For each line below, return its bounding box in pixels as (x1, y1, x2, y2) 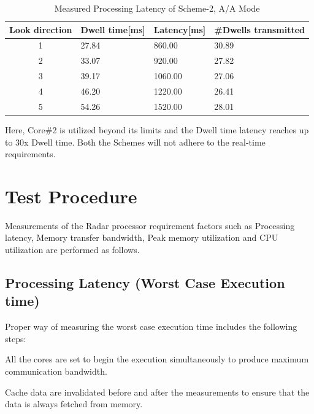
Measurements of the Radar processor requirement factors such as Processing (5, 219, 295, 232)
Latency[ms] (153, 23, 206, 36)
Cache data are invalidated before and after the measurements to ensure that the (5, 385, 310, 398)
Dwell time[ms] (80, 23, 145, 36)
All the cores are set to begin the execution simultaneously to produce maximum (5, 353, 309, 365)
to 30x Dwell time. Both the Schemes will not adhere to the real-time (5, 135, 266, 148)
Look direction (9, 23, 72, 36)
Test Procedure (5, 183, 137, 208)
